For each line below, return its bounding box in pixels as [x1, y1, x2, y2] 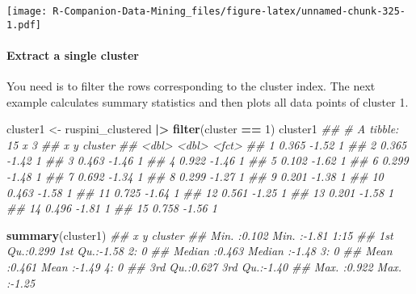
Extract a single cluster [6, 46, 139, 63]
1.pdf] [6, 19, 41, 31]
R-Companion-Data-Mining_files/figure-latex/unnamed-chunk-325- [53, 6, 405, 17]
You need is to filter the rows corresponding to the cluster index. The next [6, 78, 376, 94]
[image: [6, 6, 48, 17]
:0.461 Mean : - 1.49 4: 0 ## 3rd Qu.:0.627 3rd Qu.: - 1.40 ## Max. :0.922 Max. [6, 258, 402, 275]
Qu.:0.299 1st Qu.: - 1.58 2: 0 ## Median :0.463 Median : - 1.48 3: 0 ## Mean [6, 242, 393, 259]
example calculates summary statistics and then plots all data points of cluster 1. [6, 93, 409, 110]
